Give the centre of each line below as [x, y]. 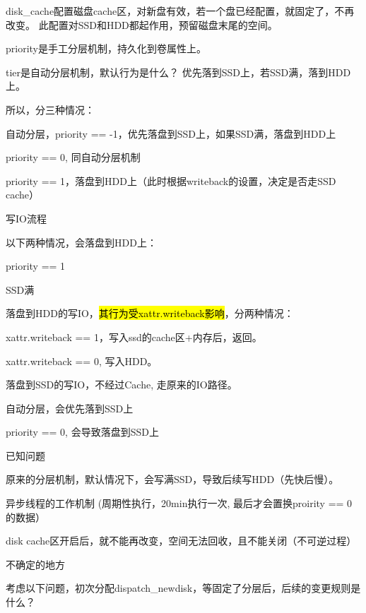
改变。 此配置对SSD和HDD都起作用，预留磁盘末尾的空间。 [142, 24]
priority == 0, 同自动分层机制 [73, 157]
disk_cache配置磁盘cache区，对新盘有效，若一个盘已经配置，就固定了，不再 [180, 11]
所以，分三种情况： [50, 109]
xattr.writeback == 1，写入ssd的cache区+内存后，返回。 [134, 337]
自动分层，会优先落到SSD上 [70, 408]
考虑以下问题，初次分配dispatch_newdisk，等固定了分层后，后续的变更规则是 [183, 588]
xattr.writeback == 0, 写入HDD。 [82, 361]
